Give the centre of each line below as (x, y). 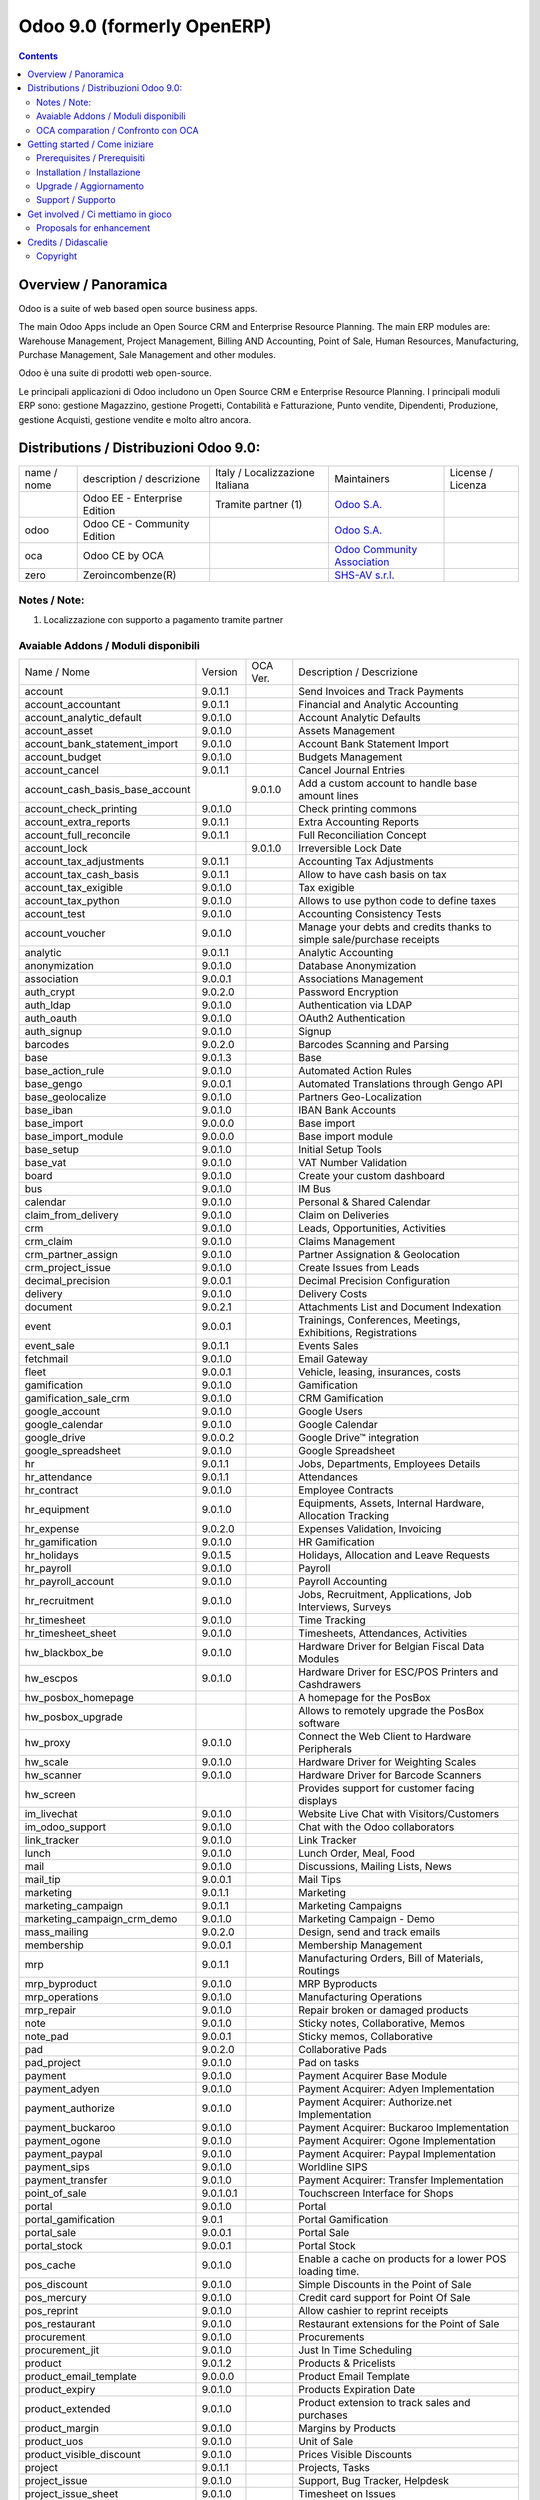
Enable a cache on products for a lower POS (402, 2259)
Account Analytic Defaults (360, 718)
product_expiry (60, 2390)
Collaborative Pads (342, 2050)
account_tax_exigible (74, 888)
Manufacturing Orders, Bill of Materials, (391, 1958)
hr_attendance (58, 1477)
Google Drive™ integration (359, 1438)
